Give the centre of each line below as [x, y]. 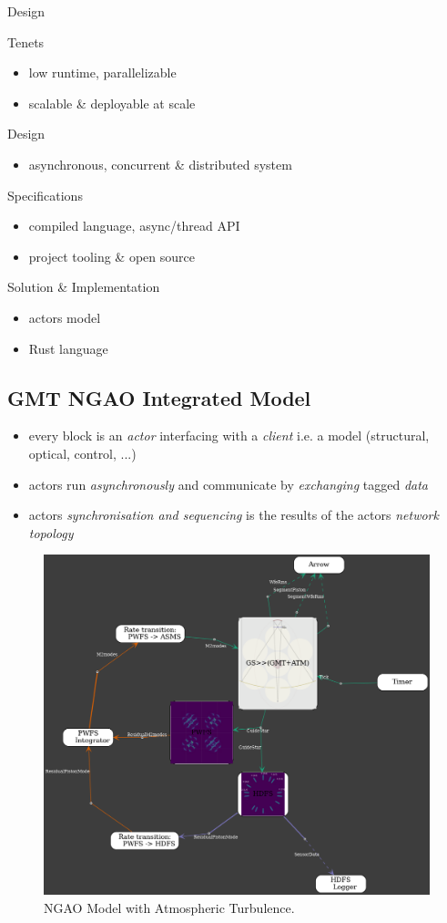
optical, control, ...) [82, 453]
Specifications [45, 195]
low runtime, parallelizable [102, 73]
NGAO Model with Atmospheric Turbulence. [169, 907]
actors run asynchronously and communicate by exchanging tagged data [229, 484]
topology [51, 532]
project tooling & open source [112, 256]
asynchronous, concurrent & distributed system [160, 164]
